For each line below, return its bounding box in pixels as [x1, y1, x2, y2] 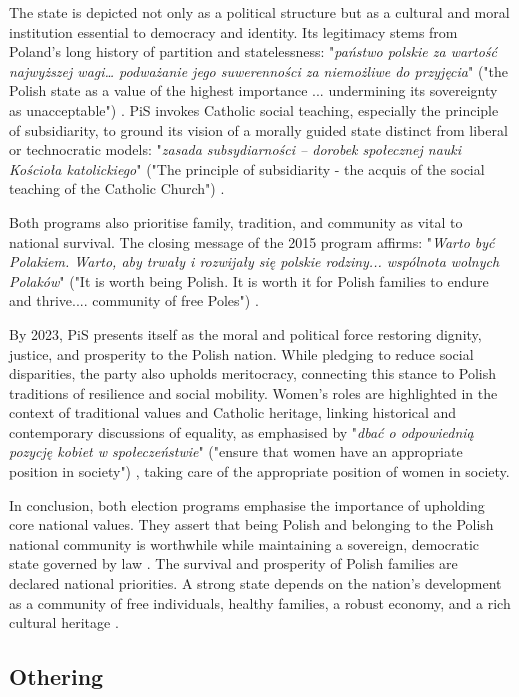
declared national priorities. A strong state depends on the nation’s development [9, 573, 502, 594]
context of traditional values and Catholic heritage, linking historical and [9, 402, 457, 423]
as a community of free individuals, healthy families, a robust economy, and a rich [9, 592, 511, 613]
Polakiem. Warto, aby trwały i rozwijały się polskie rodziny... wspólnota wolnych [9, 251, 500, 272]
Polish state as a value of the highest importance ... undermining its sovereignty [9, 80, 498, 101]
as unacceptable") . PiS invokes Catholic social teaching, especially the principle [9, 99, 499, 120]
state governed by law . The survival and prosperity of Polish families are [9, 553, 458, 574]
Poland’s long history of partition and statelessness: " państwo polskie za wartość [9, 41, 497, 62]
